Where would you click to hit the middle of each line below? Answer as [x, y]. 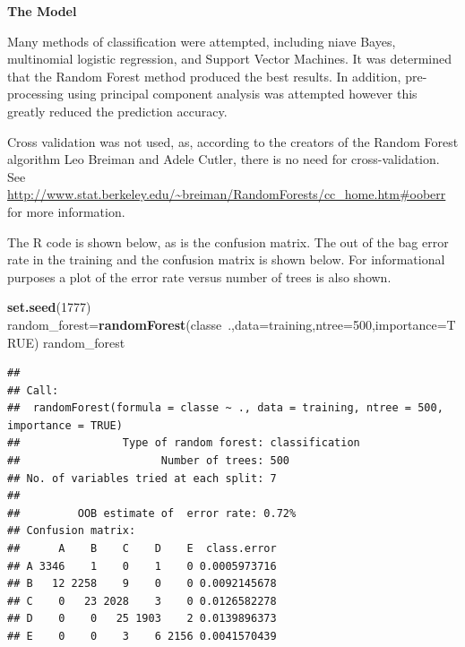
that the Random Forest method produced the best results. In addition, [204, 76]
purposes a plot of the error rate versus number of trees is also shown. [199, 276]
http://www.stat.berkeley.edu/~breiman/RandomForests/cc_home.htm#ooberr [227, 194]
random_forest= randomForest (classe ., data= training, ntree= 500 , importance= [227, 324]
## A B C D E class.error [142, 549]
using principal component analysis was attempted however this [242, 94]
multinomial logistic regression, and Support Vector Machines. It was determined [230, 59]
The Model [42, 11]
